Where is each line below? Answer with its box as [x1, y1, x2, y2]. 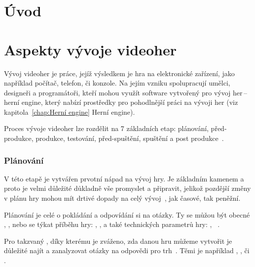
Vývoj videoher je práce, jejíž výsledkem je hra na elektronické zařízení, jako [4, 68, 235, 78]
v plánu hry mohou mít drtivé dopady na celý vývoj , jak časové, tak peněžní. [4, 193, 241, 203]
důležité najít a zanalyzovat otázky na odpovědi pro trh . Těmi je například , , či [4, 245, 250, 256]
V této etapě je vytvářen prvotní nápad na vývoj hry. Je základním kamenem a [4, 173, 244, 183]
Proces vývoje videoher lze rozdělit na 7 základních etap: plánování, [4, 123, 209, 133]
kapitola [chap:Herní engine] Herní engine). [4, 106, 135, 117]
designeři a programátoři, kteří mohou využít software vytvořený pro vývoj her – [4, 87, 247, 97]
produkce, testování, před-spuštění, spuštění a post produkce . [36, 133, 224, 143]
